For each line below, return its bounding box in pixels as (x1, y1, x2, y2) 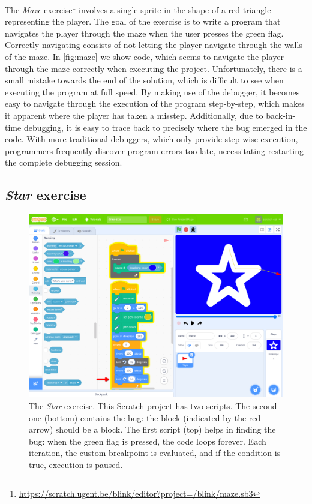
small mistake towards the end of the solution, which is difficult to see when (5, 74, 284, 86)
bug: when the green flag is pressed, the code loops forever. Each (29, 434, 266, 447)
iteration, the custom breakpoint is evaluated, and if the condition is (29, 446, 281, 459)
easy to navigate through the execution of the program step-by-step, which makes (5, 97, 305, 110)
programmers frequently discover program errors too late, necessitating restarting (5, 144, 304, 157)
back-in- (266, 109, 296, 121)
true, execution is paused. (29, 458, 123, 470)
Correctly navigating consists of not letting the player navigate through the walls (5, 38, 302, 51)
